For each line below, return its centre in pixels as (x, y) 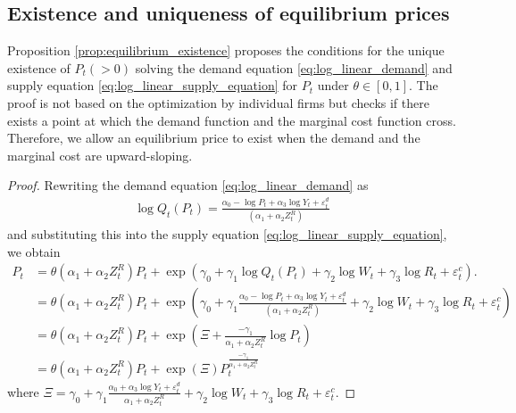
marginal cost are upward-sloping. (100, 155)
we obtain (34, 251)
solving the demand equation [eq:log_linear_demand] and (294, 67)
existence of (39, 67)
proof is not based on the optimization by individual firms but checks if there (218, 102)
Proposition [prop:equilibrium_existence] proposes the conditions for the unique (226, 50)
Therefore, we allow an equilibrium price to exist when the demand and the (214, 138)
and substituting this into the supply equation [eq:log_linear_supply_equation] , (227, 234)
